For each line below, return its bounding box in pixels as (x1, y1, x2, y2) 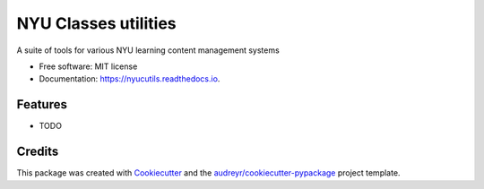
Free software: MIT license (39, 61, 138, 72)
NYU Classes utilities (16, 13, 177, 33)
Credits (16, 144, 59, 159)
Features (16, 97, 67, 112)
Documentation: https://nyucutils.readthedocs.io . (39, 73, 220, 84)
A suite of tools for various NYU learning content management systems (16, 45, 280, 56)
